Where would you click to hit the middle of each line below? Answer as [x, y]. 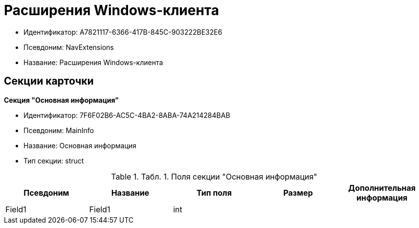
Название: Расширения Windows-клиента [93, 62]
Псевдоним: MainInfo [59, 130]
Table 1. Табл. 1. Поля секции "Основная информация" [214, 176]
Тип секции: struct [54, 160]
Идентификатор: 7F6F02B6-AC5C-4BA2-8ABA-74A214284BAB [127, 115]
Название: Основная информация [80, 145]
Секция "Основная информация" [62, 100]
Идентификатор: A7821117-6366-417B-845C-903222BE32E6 [123, 32]
